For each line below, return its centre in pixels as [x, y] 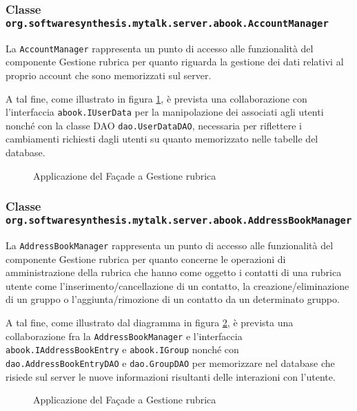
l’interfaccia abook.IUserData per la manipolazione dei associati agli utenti [165, 112]
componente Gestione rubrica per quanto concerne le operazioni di [146, 259]
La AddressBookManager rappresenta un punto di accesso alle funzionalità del [170, 245]
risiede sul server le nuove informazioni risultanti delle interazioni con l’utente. [171, 376]
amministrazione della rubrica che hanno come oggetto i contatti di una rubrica [174, 272]
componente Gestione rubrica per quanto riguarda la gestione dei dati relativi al [175, 62]
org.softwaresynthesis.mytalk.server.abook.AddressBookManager [179, 221]
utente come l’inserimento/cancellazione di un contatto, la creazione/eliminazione [177, 285]
